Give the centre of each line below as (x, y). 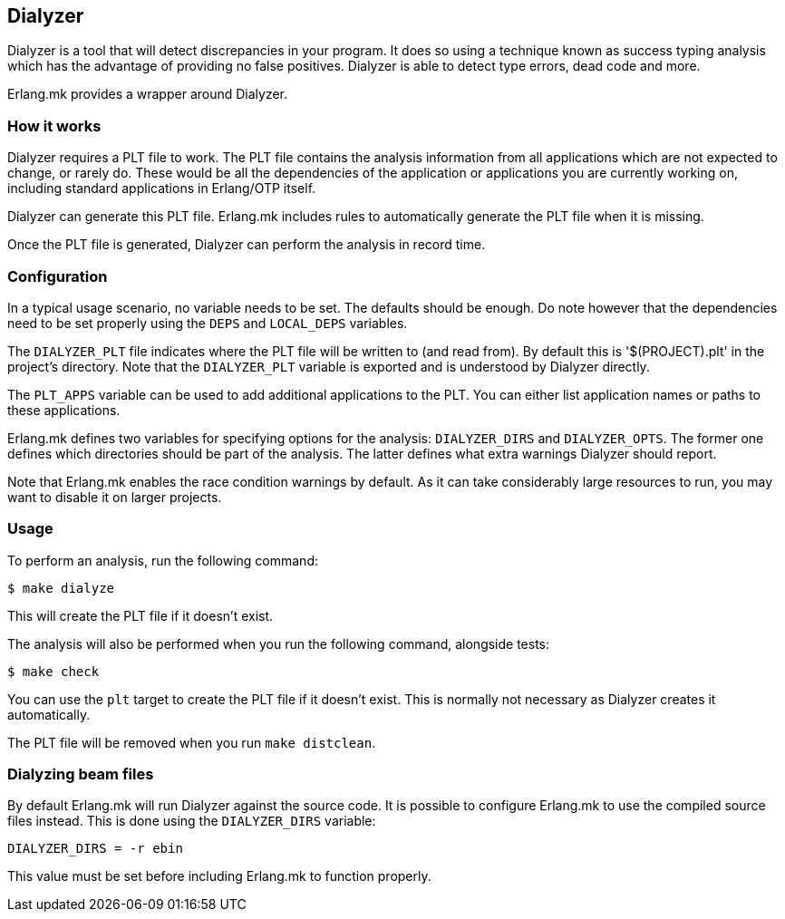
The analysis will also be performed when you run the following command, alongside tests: (279, 643)
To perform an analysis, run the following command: (163, 560)
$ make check (53, 671)
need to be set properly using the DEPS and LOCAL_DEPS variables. (208, 323)
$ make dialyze (61, 588)
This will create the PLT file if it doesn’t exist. (141, 615)
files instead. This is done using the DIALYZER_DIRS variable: (192, 821)
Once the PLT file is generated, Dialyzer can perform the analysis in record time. (247, 245)
